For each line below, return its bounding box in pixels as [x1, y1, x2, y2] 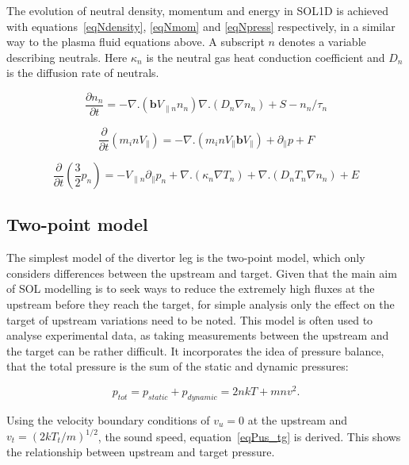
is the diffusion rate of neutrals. [6, 64, 159, 81]
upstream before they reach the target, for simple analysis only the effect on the [6, 296, 395, 313]
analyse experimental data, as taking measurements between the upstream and [6, 327, 389, 344]
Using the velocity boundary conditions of [6, 411, 210, 428]
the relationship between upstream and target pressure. [6, 443, 275, 459]
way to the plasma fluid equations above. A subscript [6, 33, 265, 50]
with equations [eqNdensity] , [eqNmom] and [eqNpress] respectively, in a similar [6, 17, 396, 34]
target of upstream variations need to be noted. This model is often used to [6, 311, 373, 328]
